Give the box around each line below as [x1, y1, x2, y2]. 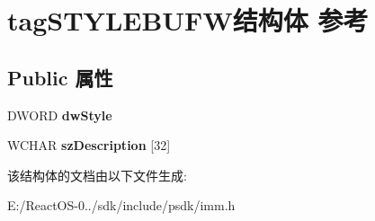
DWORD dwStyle [7, 105, 112, 124]
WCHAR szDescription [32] [7, 136, 171, 155]
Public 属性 [7, 63, 113, 91]
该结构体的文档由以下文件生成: [7, 165, 187, 184]
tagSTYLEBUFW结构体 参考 [7, 2, 369, 39]
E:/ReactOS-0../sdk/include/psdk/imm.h [7, 196, 236, 215]
